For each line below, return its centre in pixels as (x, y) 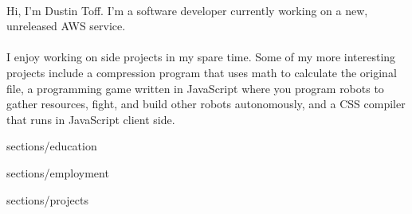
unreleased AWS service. (66, 26)
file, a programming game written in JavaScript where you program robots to (195, 88)
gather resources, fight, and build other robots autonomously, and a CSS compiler (206, 104)
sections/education (52, 146)
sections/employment (58, 172)
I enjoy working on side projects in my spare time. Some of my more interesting (201, 57)
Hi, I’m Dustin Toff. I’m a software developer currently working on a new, (187, 10)
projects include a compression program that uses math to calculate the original (202, 72)
